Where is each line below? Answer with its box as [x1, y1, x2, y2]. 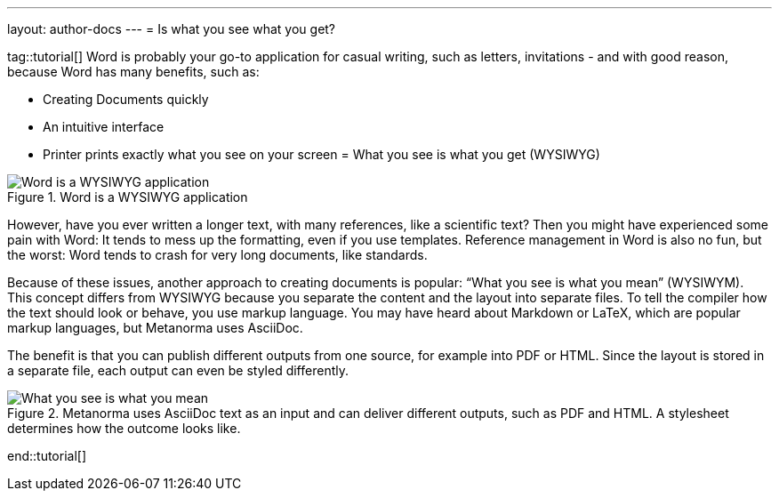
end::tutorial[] [7, 448, 87, 463]
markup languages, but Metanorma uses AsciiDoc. [7, 320, 303, 335]
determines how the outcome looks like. [7, 421, 241, 436]
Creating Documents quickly [43, 92, 209, 107]
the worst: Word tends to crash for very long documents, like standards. [7, 247, 428, 262]
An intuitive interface [43, 119, 165, 134]
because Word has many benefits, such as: [7, 64, 260, 79]
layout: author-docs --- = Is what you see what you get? [7, 21, 336, 36]
